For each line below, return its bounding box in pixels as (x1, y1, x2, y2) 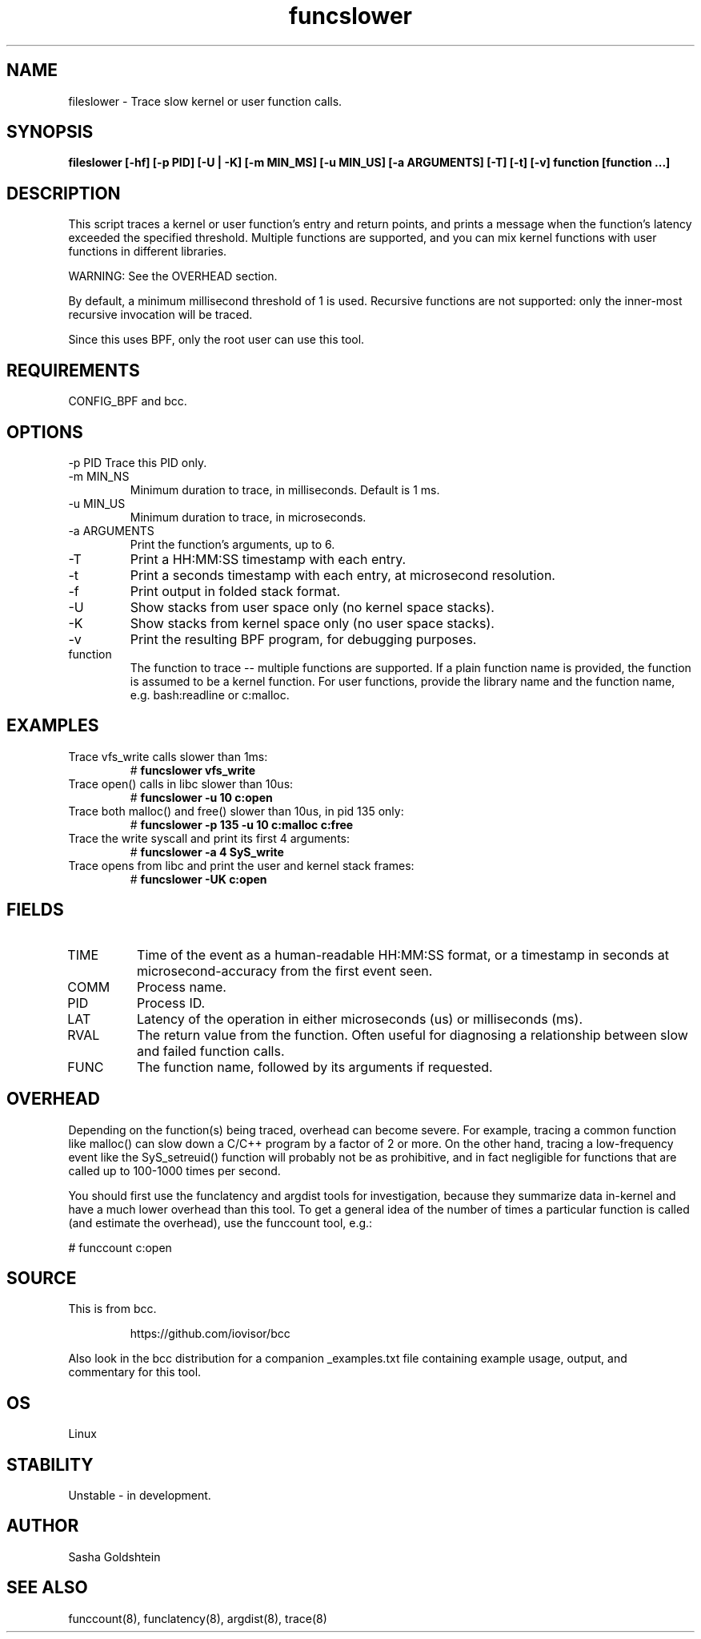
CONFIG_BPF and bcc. (68, 394, 187, 409)
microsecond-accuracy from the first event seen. (137, 962, 433, 979)
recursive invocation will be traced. (68, 308, 253, 322)
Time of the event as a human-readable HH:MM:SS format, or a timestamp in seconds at (137, 946, 669, 963)
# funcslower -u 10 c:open (130, 790, 273, 804)
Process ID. (137, 994, 206, 1011)
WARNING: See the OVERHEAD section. (68, 269, 278, 284)
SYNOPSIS (6, 122, 94, 143)
